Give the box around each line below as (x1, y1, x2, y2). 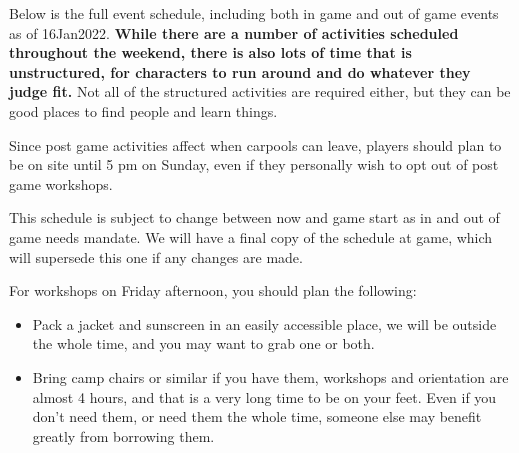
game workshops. (9, 173, 113, 194)
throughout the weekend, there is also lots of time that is (9, 42, 412, 63)
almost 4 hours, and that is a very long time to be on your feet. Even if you (32, 386, 497, 407)
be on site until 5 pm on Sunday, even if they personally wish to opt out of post (9, 154, 499, 175)
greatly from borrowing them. (32, 425, 215, 446)
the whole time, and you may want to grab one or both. (32, 333, 375, 354)
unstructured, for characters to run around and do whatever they (9, 61, 471, 82)
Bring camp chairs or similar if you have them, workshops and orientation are (32, 366, 509, 387)
